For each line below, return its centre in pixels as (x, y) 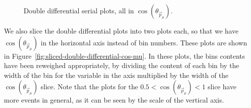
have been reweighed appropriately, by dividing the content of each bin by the (122, 65)
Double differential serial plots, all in (79, 10)
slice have (222, 87)
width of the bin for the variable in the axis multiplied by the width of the (116, 75)
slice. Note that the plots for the (89, 87)
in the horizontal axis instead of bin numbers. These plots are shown (144, 42)
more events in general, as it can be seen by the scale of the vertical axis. (114, 100)
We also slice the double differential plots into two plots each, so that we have (121, 31)
